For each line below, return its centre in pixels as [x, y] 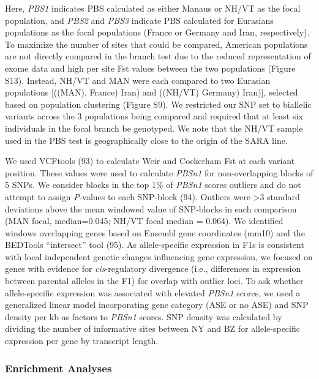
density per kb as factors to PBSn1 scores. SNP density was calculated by [144, 316]
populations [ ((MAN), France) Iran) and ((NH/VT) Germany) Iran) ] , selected [152, 92]
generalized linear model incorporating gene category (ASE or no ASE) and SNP [157, 305]
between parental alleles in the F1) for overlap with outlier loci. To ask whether [154, 281]
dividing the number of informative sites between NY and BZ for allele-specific [152, 328]
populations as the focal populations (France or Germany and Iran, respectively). [157, 32]
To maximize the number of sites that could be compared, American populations [156, 44]
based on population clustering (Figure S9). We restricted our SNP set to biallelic [158, 104]
